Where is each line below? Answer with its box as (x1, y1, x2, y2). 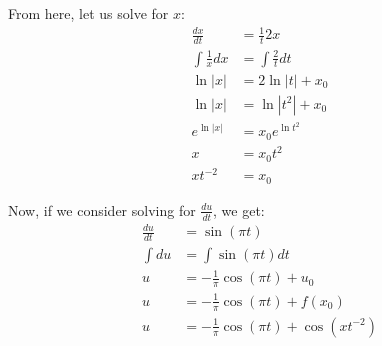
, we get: (213, 199, 265, 220)
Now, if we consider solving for (8, 199, 196, 220)
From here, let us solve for (8, 3, 169, 23)
